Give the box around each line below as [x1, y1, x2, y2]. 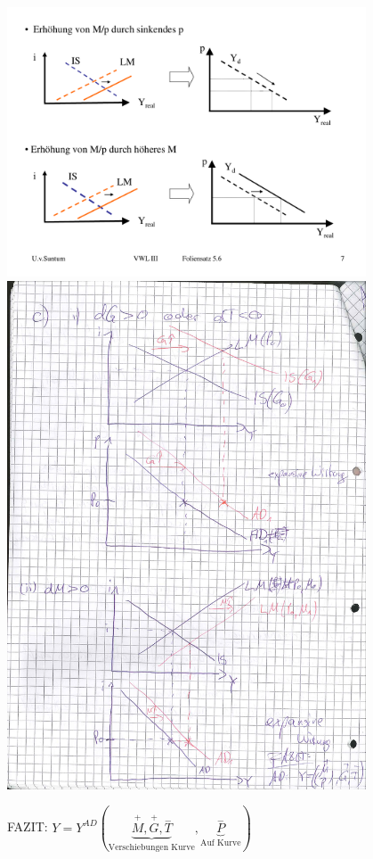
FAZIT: [7, 817, 48, 836]
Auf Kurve [200, 838, 241, 847]
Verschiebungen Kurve [108, 842, 195, 852]
